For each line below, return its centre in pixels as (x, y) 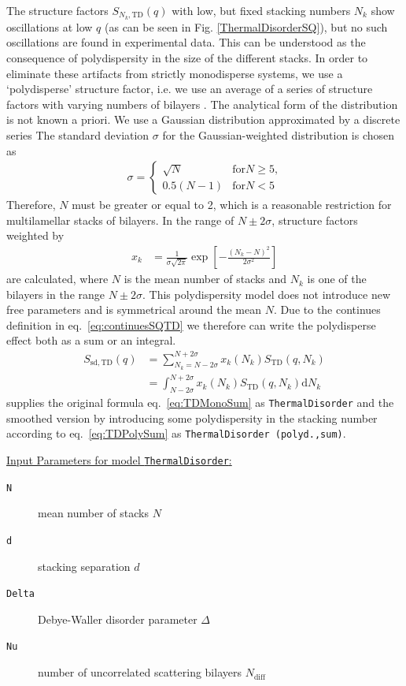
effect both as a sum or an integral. (91, 340)
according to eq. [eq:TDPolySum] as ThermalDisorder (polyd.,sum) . (176, 433)
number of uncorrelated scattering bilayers (140, 672)
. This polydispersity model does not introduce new (267, 294)
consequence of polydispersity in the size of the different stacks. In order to (187, 58)
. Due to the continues (327, 309)
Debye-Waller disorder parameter (118, 619)
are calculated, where (57, 279)
